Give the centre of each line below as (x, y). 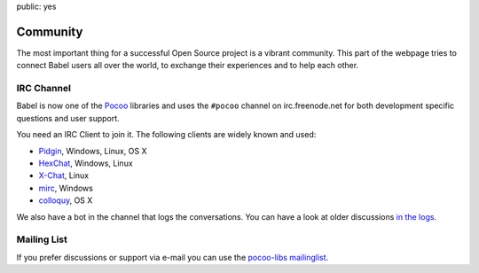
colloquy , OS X (66, 200)
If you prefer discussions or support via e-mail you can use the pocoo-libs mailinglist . (173, 257)
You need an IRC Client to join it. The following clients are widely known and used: (166, 135)
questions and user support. (68, 118)
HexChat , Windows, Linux (86, 163)
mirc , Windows (66, 188)
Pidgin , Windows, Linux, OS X (93, 151)
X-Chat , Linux (63, 175)
